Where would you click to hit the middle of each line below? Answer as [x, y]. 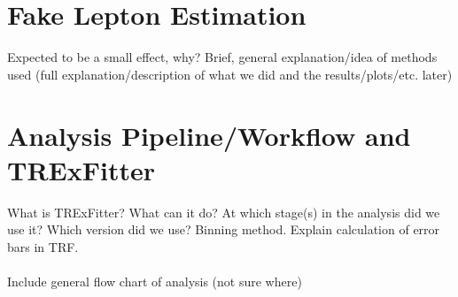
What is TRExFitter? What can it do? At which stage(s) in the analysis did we [224, 212]
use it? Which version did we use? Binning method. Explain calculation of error [224, 229]
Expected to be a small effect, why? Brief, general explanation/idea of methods [222, 57]
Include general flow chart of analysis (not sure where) [155, 281]
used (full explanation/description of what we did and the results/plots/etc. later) [230, 74]
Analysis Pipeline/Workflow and [209, 135]
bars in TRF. [43, 246]
